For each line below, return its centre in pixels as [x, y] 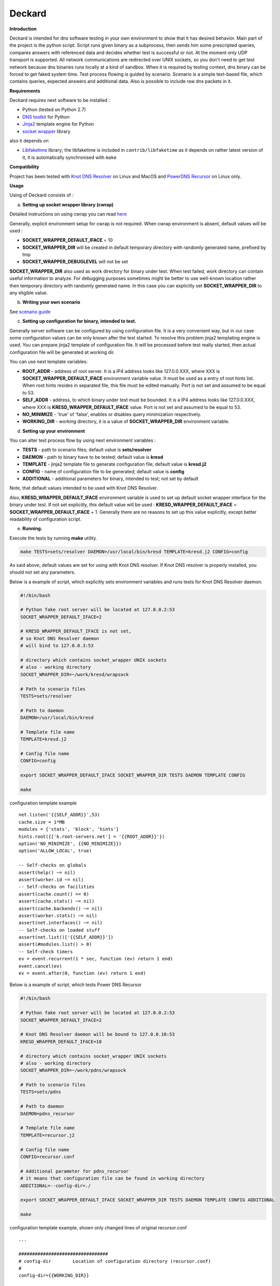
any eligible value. [29, 293]
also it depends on [29, 141]
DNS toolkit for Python [46, 117]
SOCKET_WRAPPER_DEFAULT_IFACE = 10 [68, 240]
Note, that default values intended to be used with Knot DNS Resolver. [84, 488]
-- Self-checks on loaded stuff [59, 930]
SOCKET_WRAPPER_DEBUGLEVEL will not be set [75, 262]
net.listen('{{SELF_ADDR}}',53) [59, 815]
